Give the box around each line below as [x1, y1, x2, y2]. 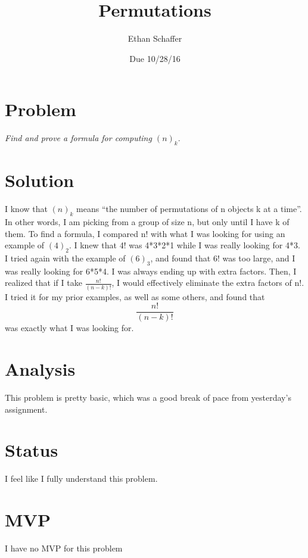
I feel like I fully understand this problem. [5, 472, 158, 485]
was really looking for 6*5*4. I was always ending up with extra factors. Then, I [5, 264, 297, 277]
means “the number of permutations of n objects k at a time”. [76, 202, 302, 215]
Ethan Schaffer [127, 32, 182, 45]
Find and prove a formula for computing [5, 132, 152, 144]
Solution [5, 168, 74, 192]
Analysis [5, 357, 76, 381]
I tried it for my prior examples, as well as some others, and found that [5, 290, 265, 303]
